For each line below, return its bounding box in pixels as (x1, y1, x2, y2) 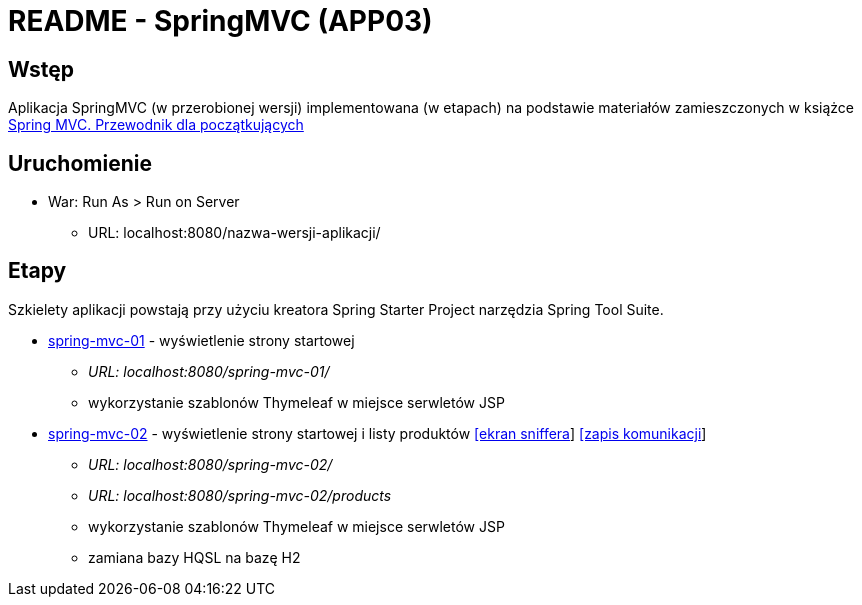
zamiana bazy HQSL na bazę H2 (88, 548, 301, 566)
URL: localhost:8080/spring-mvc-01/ (88, 362, 330, 380)
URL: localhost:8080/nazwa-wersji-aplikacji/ (88, 224, 381, 242)
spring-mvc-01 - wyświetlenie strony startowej (48, 331, 355, 349)
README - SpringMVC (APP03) (8, 4, 433, 38)
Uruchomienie (8, 150, 152, 176)
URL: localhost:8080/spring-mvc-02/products (88, 486, 392, 504)
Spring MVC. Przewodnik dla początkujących (8, 116, 304, 134)
